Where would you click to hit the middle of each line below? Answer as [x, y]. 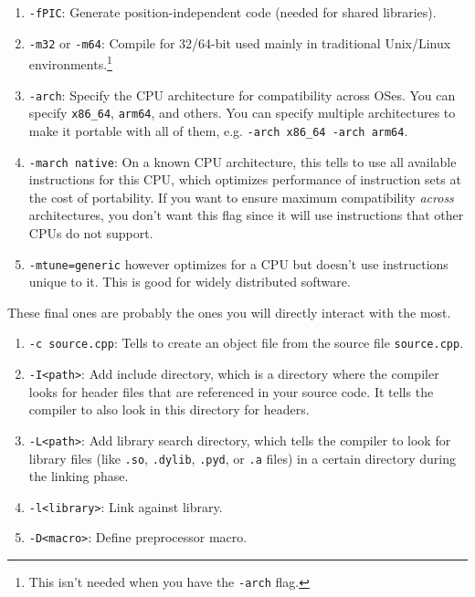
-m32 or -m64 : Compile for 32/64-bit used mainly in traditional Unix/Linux [240, 42]
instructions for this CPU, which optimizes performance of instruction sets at [245, 179]
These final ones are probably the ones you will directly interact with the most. [229, 312]
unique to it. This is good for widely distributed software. [190, 282]
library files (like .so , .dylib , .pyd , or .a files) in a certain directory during [243, 458]
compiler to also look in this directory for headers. [169, 409]
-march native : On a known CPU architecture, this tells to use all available [243, 161]
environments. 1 [70, 63]
